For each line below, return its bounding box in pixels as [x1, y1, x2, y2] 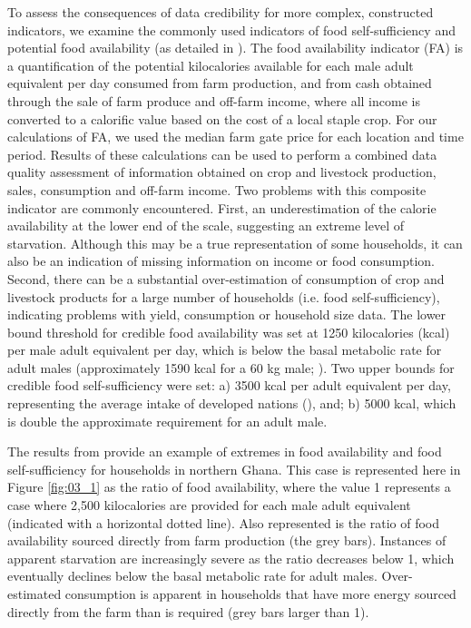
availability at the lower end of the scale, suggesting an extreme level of [7, 216, 404, 235]
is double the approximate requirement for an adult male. [7, 411, 328, 430]
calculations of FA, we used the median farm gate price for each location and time [7, 127, 464, 146]
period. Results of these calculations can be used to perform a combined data [7, 144, 437, 163]
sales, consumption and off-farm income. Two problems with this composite [7, 180, 427, 199]
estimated [7, 584, 62, 603]
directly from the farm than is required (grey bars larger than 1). [7, 602, 369, 621]
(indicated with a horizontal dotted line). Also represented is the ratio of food [7, 513, 440, 532]
